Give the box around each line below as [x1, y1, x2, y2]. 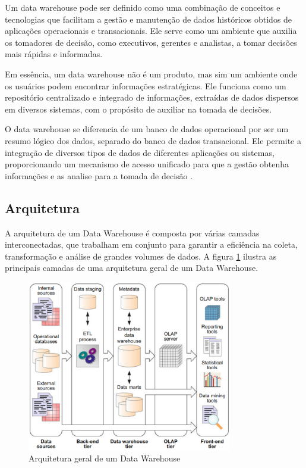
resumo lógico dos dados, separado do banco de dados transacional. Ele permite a [5, 134, 301, 146]
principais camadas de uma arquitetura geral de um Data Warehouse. [5, 261, 258, 274]
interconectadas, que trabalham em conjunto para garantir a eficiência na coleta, [5, 238, 298, 251]
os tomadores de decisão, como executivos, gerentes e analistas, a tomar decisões [5, 36, 297, 48]
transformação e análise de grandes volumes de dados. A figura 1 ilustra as [5, 249, 277, 262]
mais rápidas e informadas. [5, 48, 103, 60]
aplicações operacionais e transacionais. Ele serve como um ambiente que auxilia [5, 24, 297, 37]
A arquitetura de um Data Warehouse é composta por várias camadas [5, 226, 260, 239]
